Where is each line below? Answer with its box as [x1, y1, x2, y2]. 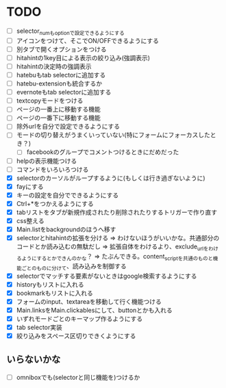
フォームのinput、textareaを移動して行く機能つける [16, 297, 162, 305]
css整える [16, 216, 45, 224]
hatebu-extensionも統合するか [16, 79, 103, 88]
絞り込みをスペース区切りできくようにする [16, 332, 136, 339]
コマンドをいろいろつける [16, 165, 89, 173]
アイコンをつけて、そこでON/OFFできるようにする [16, 36, 159, 44]
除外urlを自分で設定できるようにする [16, 122, 121, 131]
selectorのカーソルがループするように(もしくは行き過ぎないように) [16, 174, 206, 182]
